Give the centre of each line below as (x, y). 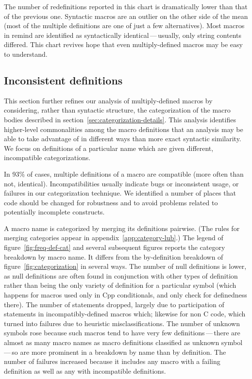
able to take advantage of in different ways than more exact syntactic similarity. (123, 139)
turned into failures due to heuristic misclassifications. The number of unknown (122, 323)
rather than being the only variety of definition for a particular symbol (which (120, 285)
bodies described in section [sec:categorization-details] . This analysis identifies (120, 119)
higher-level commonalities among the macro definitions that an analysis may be (124, 129)
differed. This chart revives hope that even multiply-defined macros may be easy (123, 44)
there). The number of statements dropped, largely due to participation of (114, 304)
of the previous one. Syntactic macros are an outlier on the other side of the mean (126, 16)
